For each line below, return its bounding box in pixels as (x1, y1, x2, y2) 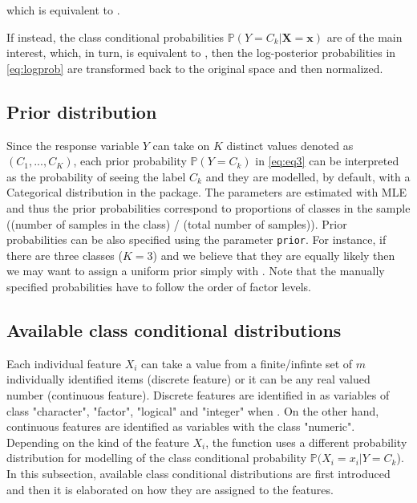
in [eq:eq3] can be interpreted (255, 152, 399, 169)
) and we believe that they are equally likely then (152, 246, 395, 263)
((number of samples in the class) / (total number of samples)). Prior (6, 215, 347, 232)
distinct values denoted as (226, 136, 354, 153)
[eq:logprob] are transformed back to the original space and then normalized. (6, 59, 383, 76)
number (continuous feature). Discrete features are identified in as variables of (6, 386, 390, 403)
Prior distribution (6, 99, 157, 124)
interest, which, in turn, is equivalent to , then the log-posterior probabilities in (6, 44, 396, 61)
